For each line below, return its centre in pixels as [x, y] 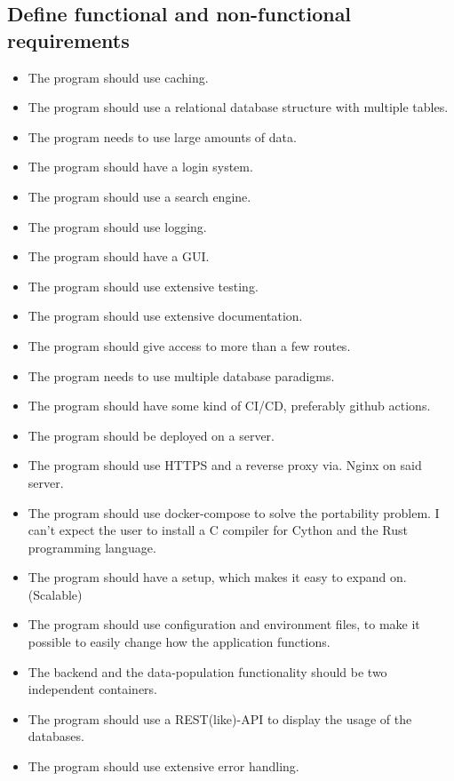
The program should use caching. [118, 77]
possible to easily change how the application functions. [179, 642]
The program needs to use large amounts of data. [162, 136]
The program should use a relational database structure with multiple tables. [238, 107]
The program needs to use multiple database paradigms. [181, 375]
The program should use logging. [117, 226]
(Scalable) [55, 594]
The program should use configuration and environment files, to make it [224, 624]
